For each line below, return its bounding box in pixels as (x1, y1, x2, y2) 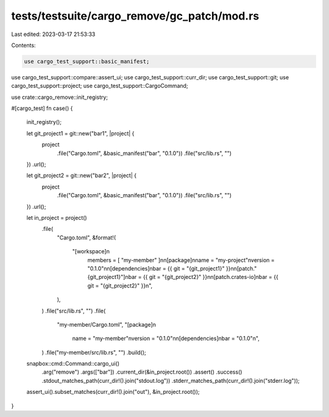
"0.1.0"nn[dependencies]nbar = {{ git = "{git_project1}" (87, 264, 225, 272)
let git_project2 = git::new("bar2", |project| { (26, 172, 137, 179)
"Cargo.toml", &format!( (57, 234, 116, 241)
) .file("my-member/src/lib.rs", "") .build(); (41, 349, 146, 356)
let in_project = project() (26, 214, 88, 221)
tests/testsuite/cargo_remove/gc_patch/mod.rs (11, 9, 260, 23)
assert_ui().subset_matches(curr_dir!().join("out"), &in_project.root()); (26, 388, 200, 396)
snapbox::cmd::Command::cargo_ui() (26, 360, 120, 368)
